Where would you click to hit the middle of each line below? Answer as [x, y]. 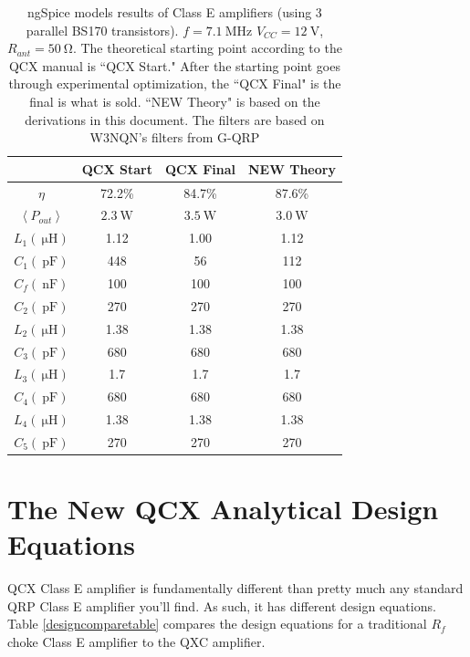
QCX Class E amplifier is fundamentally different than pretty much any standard [235, 588]
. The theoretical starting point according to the [207, 48]
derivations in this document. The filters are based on [175, 119]
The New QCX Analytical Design [223, 509]
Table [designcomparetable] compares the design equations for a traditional [217, 624]
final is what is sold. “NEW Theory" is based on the [175, 101]
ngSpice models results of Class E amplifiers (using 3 [175, 12]
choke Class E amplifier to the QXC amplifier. [136, 642]
